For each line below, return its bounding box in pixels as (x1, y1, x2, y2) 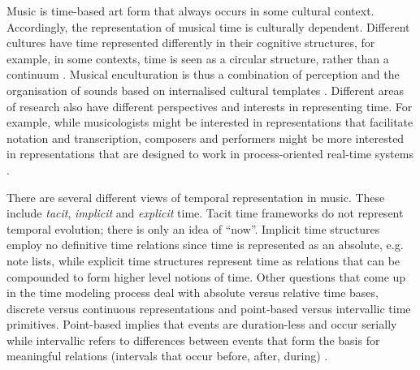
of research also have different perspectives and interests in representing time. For (6, 97, 413, 114)
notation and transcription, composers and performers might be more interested (6, 129, 405, 146)
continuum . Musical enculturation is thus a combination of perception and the (6, 66, 400, 83)
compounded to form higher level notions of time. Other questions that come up (6, 268, 406, 285)
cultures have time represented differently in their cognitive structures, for (6, 34, 375, 51)
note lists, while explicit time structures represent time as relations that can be (6, 252, 401, 269)
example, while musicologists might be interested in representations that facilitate (6, 114, 414, 131)
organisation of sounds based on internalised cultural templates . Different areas (6, 81, 404, 98)
